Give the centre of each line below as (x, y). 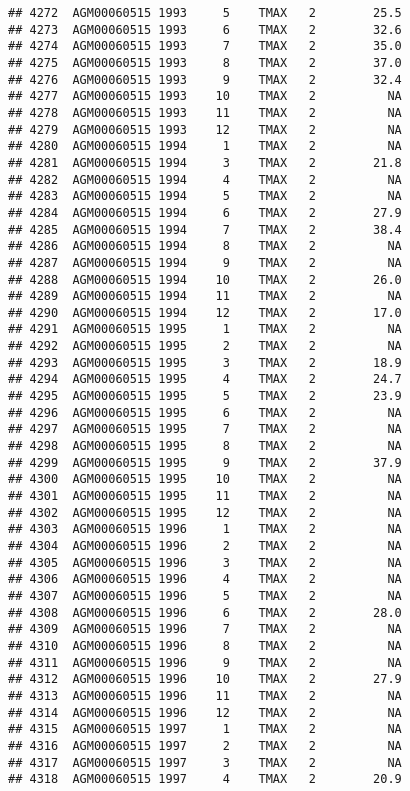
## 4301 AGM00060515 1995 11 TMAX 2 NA (205, 496)
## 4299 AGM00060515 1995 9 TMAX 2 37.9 (205, 462)
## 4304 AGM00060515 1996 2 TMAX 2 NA (205, 546)
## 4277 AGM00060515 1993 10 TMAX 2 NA (205, 96)
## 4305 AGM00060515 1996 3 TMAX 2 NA (205, 562)
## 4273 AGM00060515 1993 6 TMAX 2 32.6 (205, 29)
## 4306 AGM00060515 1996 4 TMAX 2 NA (205, 579)
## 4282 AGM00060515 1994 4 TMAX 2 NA (205, 179)
